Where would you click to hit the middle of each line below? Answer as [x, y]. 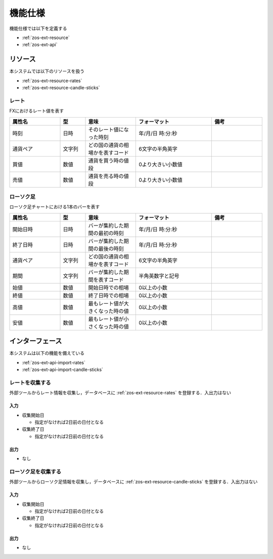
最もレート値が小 [108, 319]
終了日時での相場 [108, 295]
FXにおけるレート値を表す [37, 111]
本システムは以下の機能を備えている [47, 353]
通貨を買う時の [106, 161]
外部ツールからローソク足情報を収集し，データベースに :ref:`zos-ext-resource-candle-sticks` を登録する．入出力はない [133, 482]
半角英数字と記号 [159, 276]
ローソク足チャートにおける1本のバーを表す [55, 207]
